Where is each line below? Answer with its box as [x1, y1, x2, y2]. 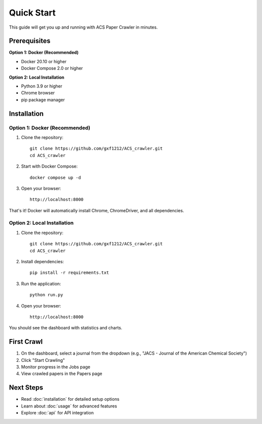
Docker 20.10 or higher [21, 58, 67, 64]
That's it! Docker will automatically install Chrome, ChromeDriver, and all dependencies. [9, 207, 184, 213]
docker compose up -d [30, 175, 81, 180]
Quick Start [9, 7, 56, 18]
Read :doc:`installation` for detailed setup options [21, 396, 120, 402]
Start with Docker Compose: [21, 163, 78, 170]
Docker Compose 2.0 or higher [21, 66, 83, 71]
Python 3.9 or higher [21, 83, 63, 89]
